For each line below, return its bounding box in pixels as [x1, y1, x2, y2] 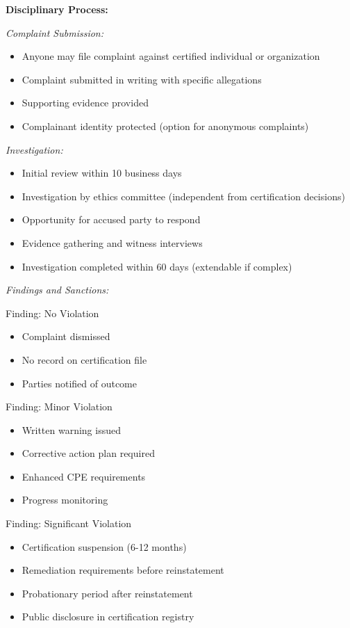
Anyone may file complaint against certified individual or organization [22, 49, 320, 63]
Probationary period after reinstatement [22, 586, 193, 600]
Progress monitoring [22, 492, 108, 507]
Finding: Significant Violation [6, 516, 132, 531]
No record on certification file [22, 352, 147, 367]
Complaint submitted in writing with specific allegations [22, 72, 262, 86]
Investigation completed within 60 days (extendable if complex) [22, 259, 292, 273]
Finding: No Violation [6, 305, 99, 320]
